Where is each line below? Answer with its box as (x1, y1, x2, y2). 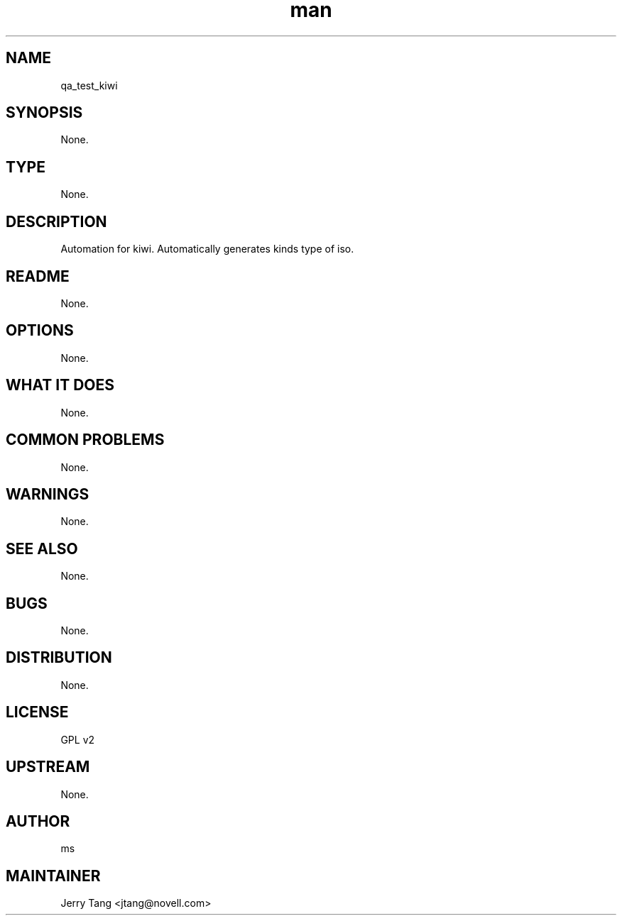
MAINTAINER (6, 866, 101, 885)
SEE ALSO (6, 539, 78, 558)
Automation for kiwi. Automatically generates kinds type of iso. (60, 243, 354, 255)
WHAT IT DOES (6, 376, 115, 395)
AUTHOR (6, 812, 70, 830)
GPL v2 (60, 733, 95, 746)
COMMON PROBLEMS (6, 431, 165, 449)
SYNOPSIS (6, 104, 83, 122)
